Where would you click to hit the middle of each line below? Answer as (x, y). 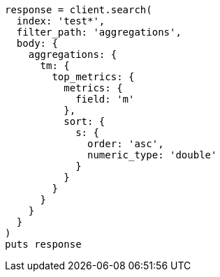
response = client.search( (79, 10)
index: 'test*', (61, 21)
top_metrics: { (93, 77)
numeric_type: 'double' (152, 155)
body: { (37, 43)
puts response (43, 244)
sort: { (85, 121)
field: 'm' (105, 99)
